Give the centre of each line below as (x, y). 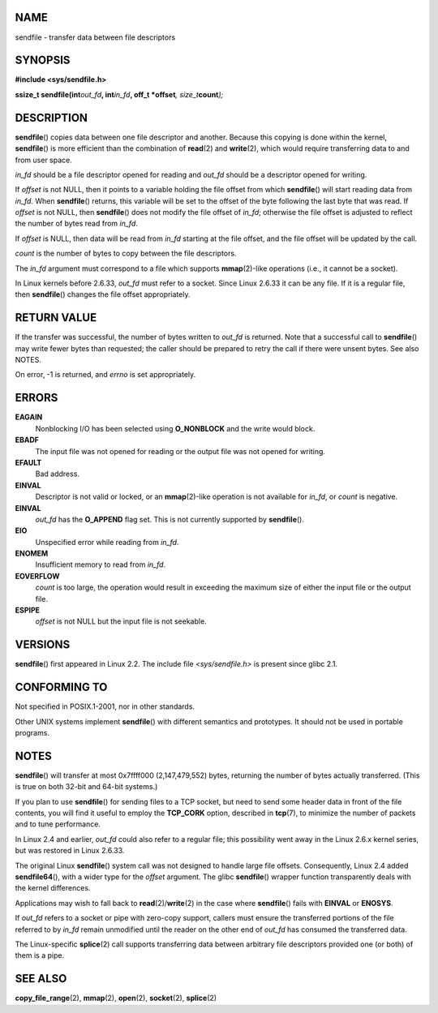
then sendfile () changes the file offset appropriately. (103, 294)
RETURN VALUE (56, 318)
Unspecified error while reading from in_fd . (107, 542)
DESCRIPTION (52, 118)
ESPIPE (28, 610)
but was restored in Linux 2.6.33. (70, 851)
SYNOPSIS (43, 60)
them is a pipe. (40, 955)
